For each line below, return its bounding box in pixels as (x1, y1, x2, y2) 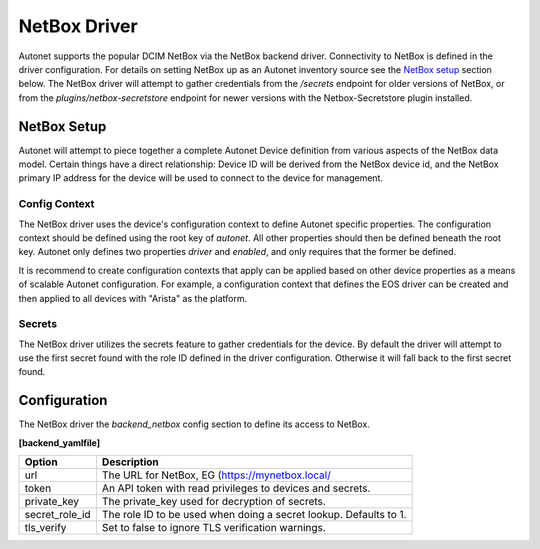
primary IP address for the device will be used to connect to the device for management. (18, 172, 384, 184)
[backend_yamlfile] (18, 436, 101, 449)
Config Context (18, 197, 95, 211)
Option (24, 455, 59, 469)
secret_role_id (24, 508, 91, 522)
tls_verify (24, 521, 67, 535)
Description (101, 455, 159, 469)
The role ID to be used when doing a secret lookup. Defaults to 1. (101, 508, 407, 522)
